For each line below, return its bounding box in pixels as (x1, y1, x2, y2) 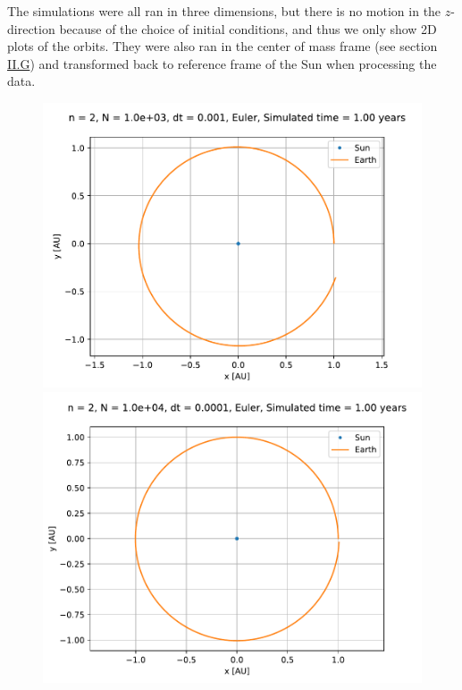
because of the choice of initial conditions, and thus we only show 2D (59, 19, 437, 38)
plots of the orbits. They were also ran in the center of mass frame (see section (7, 37, 438, 55)
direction (7, 19, 55, 38)
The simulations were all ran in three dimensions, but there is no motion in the (7, 2, 441, 20)
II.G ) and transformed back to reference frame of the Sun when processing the (7, 54, 437, 72)
